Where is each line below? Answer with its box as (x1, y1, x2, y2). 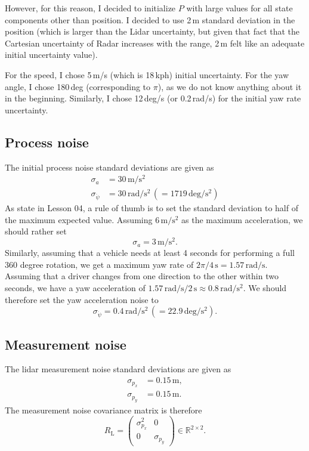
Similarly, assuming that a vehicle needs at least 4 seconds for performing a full (5, 246, 295, 259)
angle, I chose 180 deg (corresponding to (5, 80, 151, 92)
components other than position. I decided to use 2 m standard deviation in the (5, 13, 295, 26)
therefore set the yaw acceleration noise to (5, 293, 159, 305)
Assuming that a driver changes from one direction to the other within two (5, 270, 279, 282)
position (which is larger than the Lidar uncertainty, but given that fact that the (5, 25, 300, 38)
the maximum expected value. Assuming (5, 213, 153, 225)
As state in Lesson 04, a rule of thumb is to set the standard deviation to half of (5, 202, 298, 214)
